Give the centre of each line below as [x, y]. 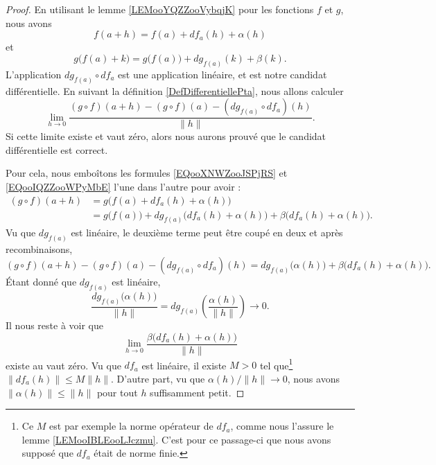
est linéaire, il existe [184, 365]
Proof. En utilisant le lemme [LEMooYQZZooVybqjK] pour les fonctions [160, 9]
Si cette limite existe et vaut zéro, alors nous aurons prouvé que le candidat [166, 136]
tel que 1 [276, 364]
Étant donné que [41, 281]
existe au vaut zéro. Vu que [63, 365]
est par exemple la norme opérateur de [131, 426]
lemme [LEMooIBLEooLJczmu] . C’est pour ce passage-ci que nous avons [176, 439]
